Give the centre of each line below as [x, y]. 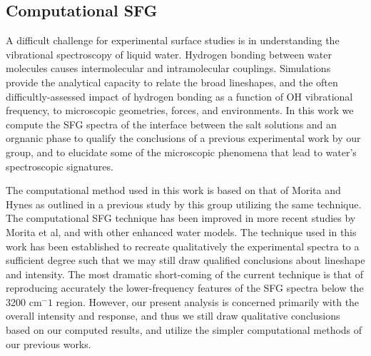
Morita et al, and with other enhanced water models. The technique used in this [181, 232]
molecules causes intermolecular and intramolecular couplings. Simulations [168, 68]
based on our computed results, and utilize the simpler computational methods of [184, 330]
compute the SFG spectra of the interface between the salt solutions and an [171, 124]
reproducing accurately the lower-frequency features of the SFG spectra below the [185, 288]
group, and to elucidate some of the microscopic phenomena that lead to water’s [181, 152]
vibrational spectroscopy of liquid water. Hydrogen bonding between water [169, 54]
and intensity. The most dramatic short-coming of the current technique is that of [184, 274]
